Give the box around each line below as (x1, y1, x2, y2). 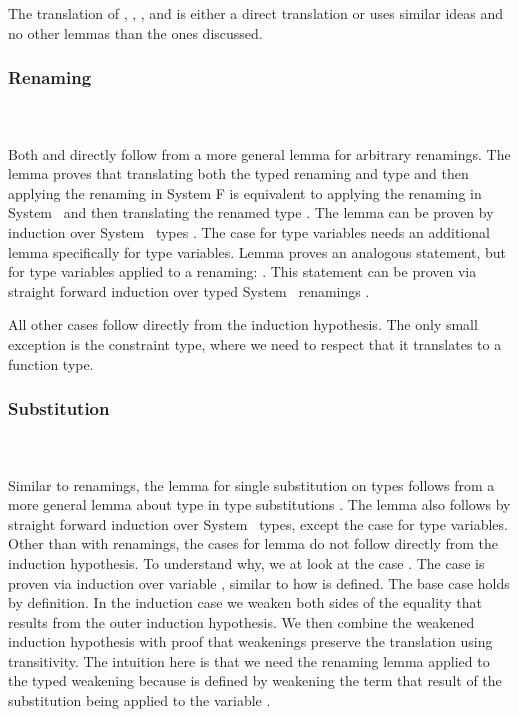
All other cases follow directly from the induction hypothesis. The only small (8, 314, 478, 335)
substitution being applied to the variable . (8, 690, 271, 711)
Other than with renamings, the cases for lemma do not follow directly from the (8, 533, 499, 554)
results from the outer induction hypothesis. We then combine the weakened (8, 611, 475, 632)
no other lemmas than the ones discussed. (8, 22, 263, 43)
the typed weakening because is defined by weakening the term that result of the (8, 670, 502, 691)
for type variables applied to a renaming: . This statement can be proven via (8, 261, 477, 282)
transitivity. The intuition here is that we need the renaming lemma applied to (8, 650, 490, 671)
